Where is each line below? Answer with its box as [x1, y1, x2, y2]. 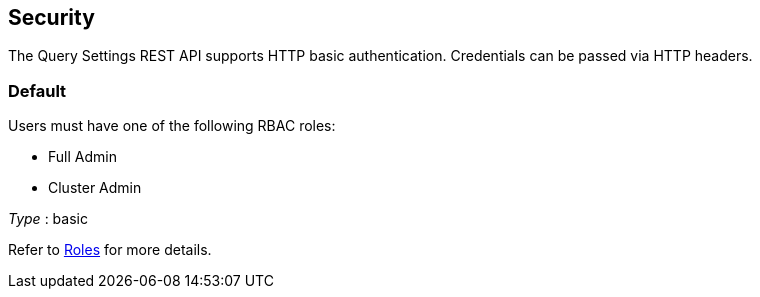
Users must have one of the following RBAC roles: [8, 117, 336, 135]
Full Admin [48, 148, 117, 166]
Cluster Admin [48, 179, 142, 197]
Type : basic [8, 210, 88, 228]
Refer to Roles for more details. [8, 241, 212, 259]
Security [8, 5, 95, 30]
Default [8, 80, 67, 101]
